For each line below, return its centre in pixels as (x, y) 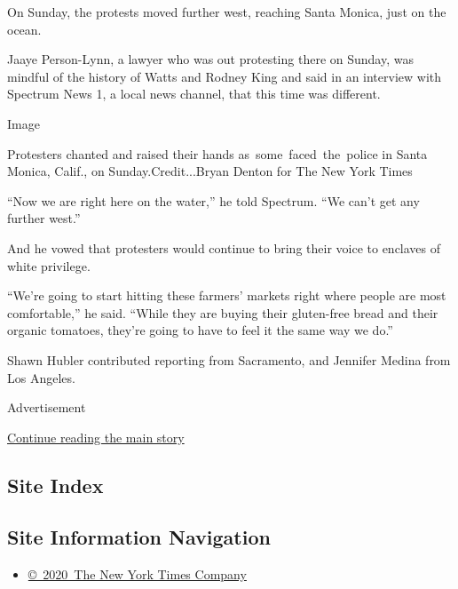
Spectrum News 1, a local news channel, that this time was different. (194, 94)
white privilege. (49, 265)
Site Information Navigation (139, 537)
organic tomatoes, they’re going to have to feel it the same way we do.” (200, 330)
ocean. (24, 29)
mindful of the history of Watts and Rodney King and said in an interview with (225, 76)
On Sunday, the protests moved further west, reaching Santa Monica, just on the (227, 12)
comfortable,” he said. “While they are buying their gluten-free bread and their (223, 312)
